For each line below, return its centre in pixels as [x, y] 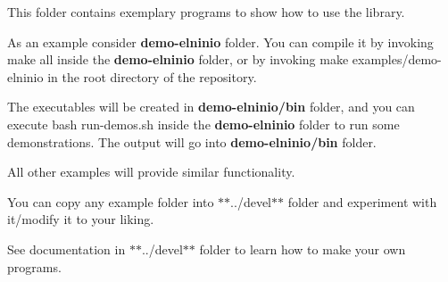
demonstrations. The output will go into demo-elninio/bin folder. [192, 141]
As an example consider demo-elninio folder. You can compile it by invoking [220, 41]
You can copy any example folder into [111, 201]
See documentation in [66, 249]
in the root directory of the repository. [152, 76]
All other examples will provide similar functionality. [151, 172]
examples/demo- [397, 59]
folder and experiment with [362, 201]
